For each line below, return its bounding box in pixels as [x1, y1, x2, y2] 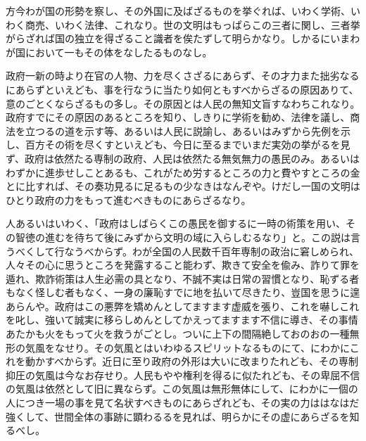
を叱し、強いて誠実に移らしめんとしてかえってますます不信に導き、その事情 [6, 312, 358, 327]
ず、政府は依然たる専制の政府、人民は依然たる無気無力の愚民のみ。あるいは [6, 151, 360, 165]
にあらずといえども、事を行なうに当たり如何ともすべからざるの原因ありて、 [6, 82, 359, 96]
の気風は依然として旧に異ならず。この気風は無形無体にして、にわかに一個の [6, 381, 358, 396]
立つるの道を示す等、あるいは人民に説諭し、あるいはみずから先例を [25, 123, 341, 138]
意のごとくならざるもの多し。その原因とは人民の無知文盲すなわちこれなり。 [6, 96, 360, 110]
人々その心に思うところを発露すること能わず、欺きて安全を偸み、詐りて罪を [6, 257, 360, 272]
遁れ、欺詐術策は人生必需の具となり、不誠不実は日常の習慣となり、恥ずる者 [6, 271, 360, 286]
